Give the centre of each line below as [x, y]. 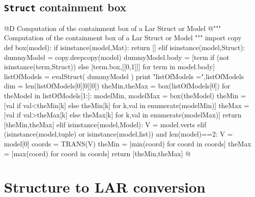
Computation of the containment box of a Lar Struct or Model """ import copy [123, 38]
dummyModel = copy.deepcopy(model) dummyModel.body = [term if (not [117, 57]
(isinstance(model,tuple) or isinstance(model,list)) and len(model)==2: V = [118, 134]
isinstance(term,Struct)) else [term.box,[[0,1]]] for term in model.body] [110, 67]
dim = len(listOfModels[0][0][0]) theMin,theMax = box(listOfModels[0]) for [117, 86]
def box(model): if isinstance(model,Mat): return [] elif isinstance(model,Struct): [125, 47]
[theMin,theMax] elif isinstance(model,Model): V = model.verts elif [105, 124]
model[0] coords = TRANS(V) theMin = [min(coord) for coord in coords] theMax [128, 143]
